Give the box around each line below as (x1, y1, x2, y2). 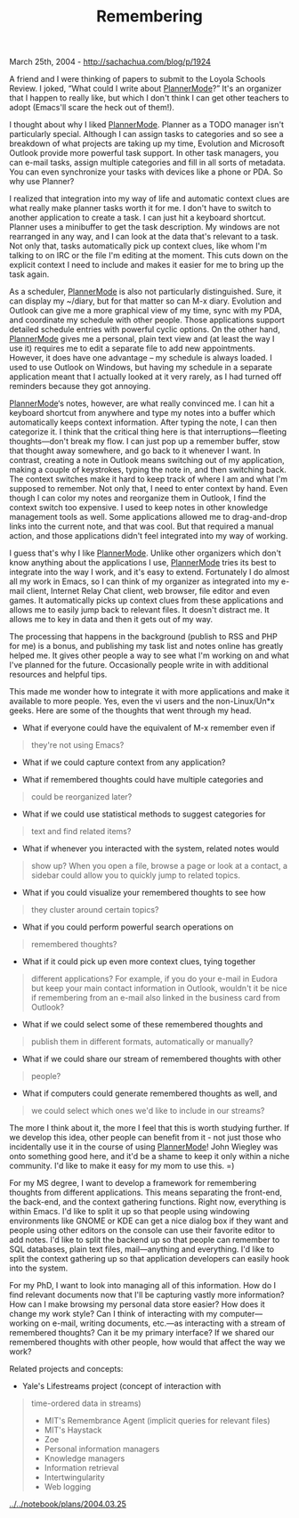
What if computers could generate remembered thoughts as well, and (21, 1088, 278, 1099)
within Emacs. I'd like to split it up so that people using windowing (9, 1206, 250, 1217)
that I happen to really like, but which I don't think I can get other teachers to (9, 93, 289, 103)
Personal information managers (44, 1444, 160, 1455)
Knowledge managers (44, 1453, 125, 1464)
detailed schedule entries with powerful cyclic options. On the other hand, (9, 324, 280, 335)
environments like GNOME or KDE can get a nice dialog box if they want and (9, 1215, 289, 1226)
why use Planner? (9, 176, 75, 187)
